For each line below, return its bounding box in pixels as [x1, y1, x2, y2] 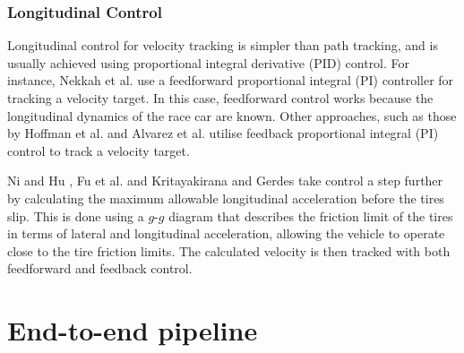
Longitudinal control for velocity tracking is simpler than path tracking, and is [7, 36, 438, 55]
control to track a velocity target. [7, 141, 190, 159]
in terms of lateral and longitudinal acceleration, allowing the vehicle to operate [7, 224, 445, 243]
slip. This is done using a [7, 206, 144, 225]
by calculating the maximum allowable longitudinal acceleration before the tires [7, 188, 444, 207]
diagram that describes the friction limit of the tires [168, 206, 453, 225]
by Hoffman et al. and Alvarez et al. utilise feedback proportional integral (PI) [7, 124, 439, 142]
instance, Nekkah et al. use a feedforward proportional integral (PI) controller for [7, 71, 454, 90]
